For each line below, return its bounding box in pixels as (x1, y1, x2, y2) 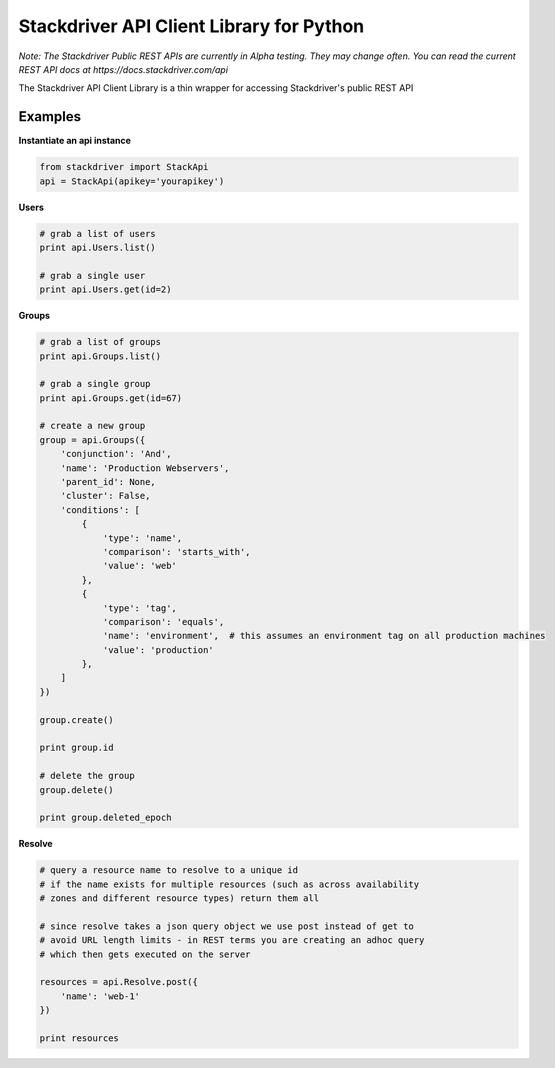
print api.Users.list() (39, 241, 157, 253)
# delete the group (39, 770, 135, 782)
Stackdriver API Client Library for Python (18, 15, 365, 37)
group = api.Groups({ (39, 434, 146, 445)
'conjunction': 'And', (60, 448, 172, 460)
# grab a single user (39, 270, 146, 281)
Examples (18, 108, 82, 125)
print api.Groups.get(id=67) (39, 392, 183, 404)
